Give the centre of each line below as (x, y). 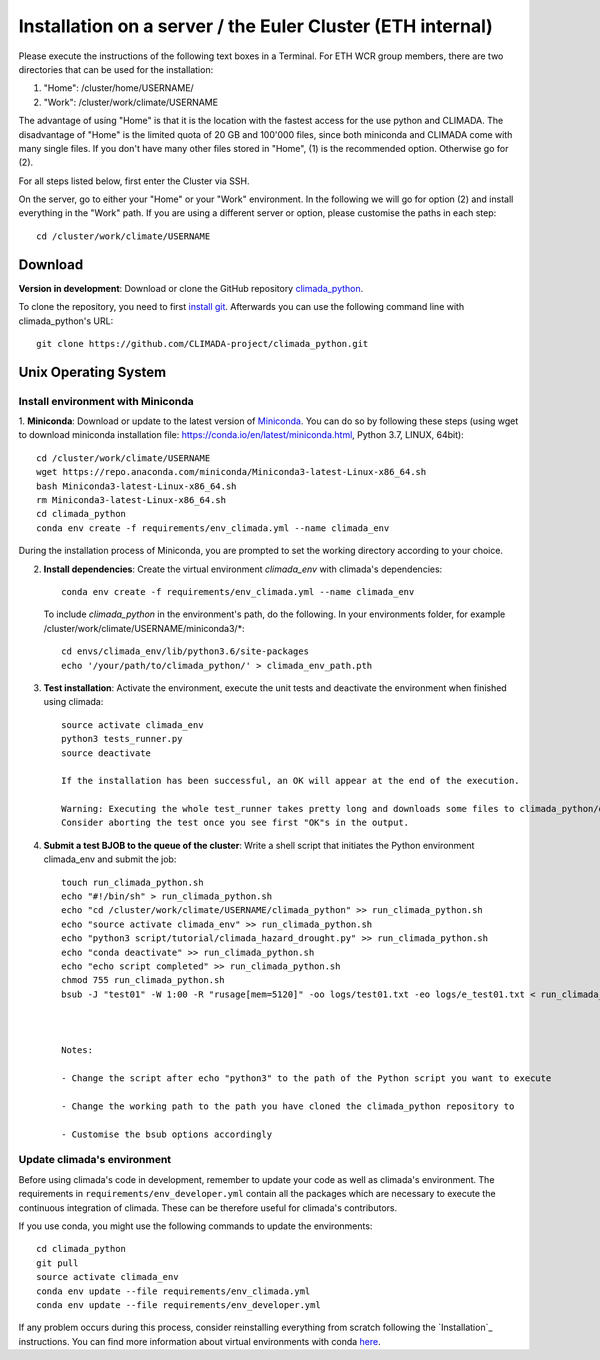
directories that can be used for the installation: (116, 69)
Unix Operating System (92, 371)
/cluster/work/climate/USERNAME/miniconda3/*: (144, 628)
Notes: (77, 1050)
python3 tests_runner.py (122, 739)
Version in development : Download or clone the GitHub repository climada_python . (191, 288)
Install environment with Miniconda (106, 401)
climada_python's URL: (66, 321)
